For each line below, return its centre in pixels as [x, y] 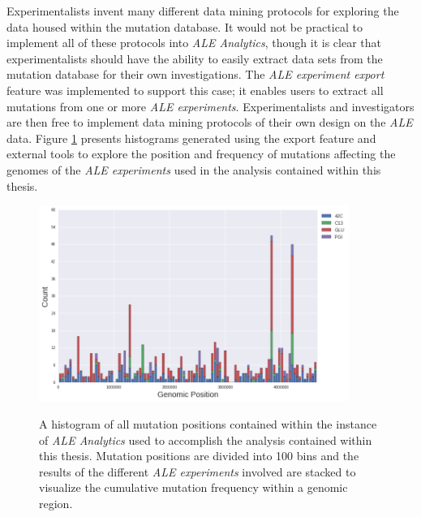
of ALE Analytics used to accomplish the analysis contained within [206, 439]
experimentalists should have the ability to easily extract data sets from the [195, 58]
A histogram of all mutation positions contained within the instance [208, 424]
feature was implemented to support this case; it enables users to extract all [195, 90]
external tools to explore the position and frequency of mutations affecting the [201, 154]
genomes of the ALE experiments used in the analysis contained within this [194, 169]
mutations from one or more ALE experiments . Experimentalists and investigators [210, 106]
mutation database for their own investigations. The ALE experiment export [195, 74]
